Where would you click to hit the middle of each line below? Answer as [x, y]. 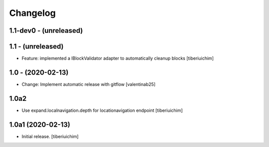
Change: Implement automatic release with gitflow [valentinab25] [89, 84]
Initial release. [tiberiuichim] [50, 136]
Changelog [32, 13]
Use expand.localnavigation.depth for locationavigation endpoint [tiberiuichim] [102, 110]
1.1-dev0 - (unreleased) [46, 31]
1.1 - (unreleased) [37, 46]
